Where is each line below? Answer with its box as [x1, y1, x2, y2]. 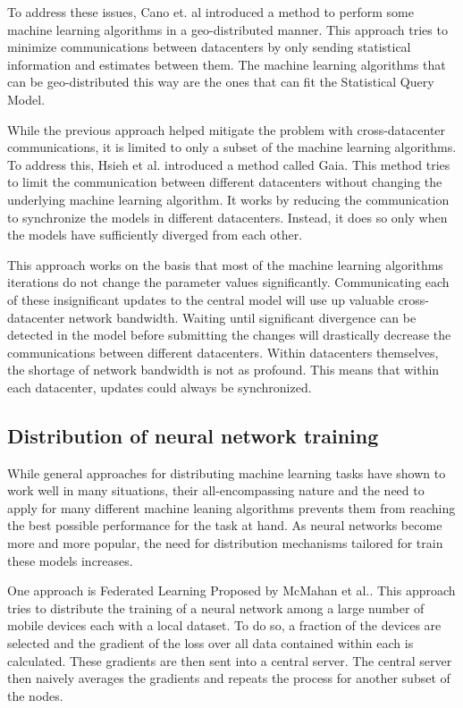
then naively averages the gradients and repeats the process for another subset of [7, 669, 450, 687]
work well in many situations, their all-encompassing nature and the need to [7, 481, 425, 500]
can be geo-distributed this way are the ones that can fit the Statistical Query [7, 72, 434, 91]
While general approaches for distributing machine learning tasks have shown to [7, 463, 446, 482]
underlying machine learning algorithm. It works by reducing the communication [7, 190, 450, 208]
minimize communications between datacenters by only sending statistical [7, 38, 411, 56]
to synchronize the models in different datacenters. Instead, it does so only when [7, 207, 448, 226]
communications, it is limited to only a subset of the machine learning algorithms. [7, 138, 457, 156]
